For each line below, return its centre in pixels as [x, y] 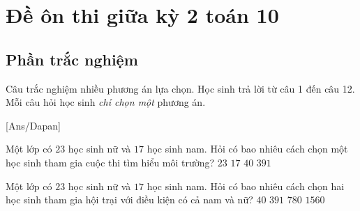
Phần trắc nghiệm [72, 59]
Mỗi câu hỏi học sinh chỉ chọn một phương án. [106, 102]
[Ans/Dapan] [33, 125]
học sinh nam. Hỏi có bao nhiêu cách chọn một [247, 149]
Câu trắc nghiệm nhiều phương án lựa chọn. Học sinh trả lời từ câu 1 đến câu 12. [180, 88]
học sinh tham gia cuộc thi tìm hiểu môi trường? [110, 162]
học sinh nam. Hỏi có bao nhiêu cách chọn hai [246, 186]
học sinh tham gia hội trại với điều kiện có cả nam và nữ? [129, 200]
